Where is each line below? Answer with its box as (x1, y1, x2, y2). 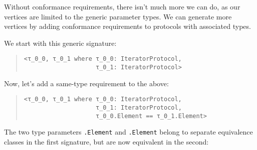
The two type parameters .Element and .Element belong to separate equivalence (4, 127, 253, 137)
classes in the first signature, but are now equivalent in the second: (4, 136, 209, 147)
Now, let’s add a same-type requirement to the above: (4, 78, 169, 88)
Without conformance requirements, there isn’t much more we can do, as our (4, 1, 240, 11)
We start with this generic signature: (4, 37, 117, 48)
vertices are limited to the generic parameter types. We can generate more (4, 11, 232, 21)
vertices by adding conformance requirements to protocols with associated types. (4, 21, 251, 31)
